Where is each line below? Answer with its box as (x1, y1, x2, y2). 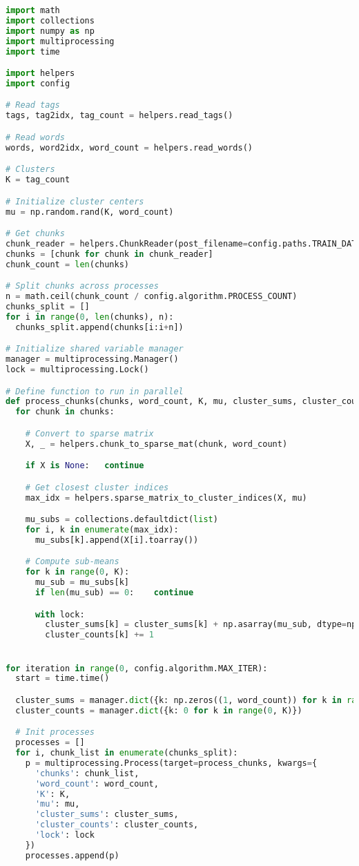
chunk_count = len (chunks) (6, 259, 130, 269)
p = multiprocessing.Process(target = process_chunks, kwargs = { (25, 758, 318, 768)
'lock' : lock (35, 830, 95, 840)
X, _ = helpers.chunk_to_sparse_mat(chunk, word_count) (25, 439, 288, 449)
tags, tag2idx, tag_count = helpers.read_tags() (6, 110, 233, 121)
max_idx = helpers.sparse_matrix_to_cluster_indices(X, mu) (25, 492, 307, 503)
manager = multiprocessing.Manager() (6, 354, 179, 365)
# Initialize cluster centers (6, 196, 144, 206)
